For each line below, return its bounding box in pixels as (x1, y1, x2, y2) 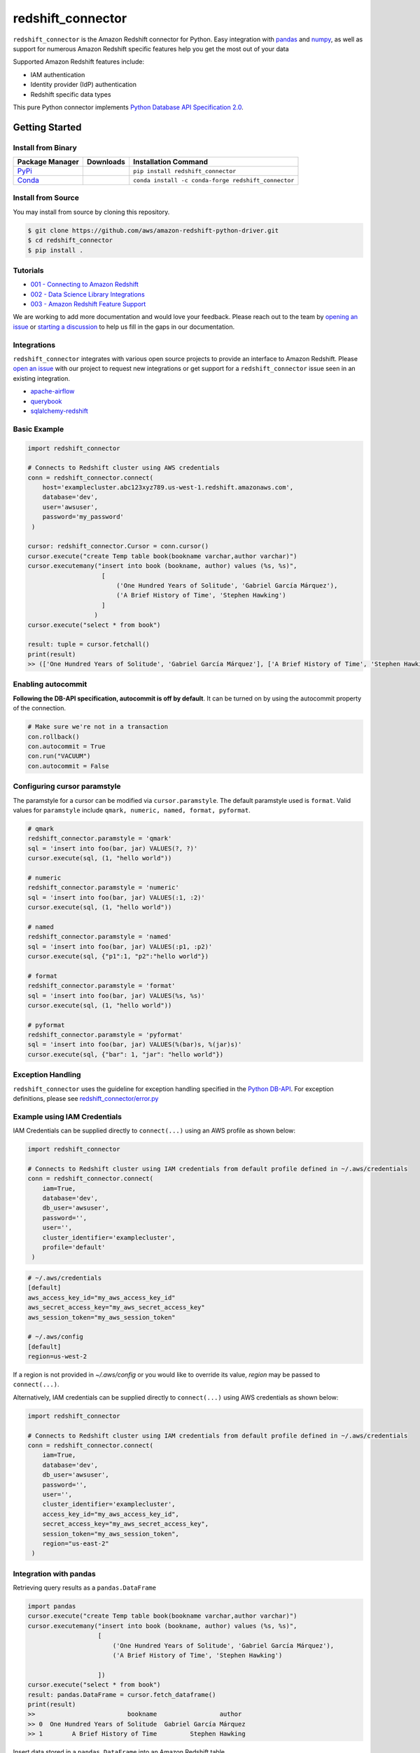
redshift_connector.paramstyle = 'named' (27, 933, 172, 941)
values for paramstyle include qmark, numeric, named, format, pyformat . (13, 806, 251, 814)
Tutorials (13, 265, 45, 275)
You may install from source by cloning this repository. (13, 208, 170, 216)
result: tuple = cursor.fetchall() (27, 640, 150, 649)
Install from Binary (13, 142, 77, 152)
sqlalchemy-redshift (30, 407, 88, 415)
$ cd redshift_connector (27, 236, 113, 245)
